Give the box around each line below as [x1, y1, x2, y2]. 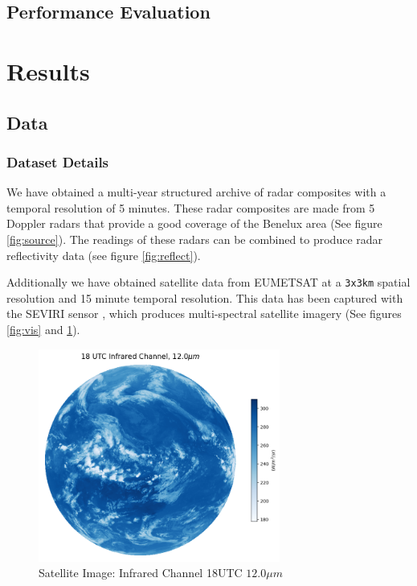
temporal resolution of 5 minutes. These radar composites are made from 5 [6, 199, 375, 216]
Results [6, 54, 90, 87]
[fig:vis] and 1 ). [6, 320, 80, 337]
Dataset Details [6, 151, 109, 171]
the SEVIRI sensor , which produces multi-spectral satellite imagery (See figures [6, 305, 402, 322]
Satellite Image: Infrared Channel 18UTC [39, 564, 243, 581]
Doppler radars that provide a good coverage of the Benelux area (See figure [6, 215, 382, 232]
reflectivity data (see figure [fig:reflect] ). [6, 246, 201, 263]
